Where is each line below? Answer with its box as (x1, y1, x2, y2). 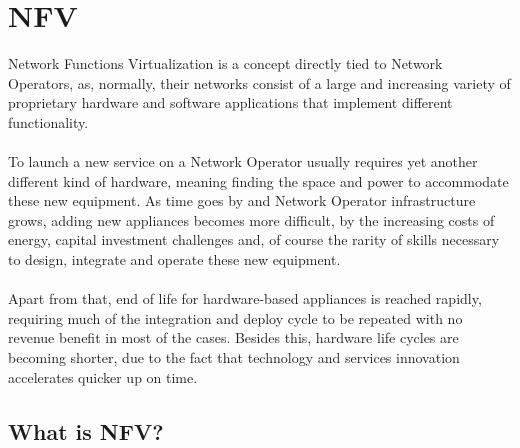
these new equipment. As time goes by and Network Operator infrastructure (8, 190, 476, 211)
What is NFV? (8, 415, 164, 446)
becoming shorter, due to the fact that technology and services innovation (8, 347, 460, 368)
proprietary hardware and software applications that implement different (8, 92, 453, 113)
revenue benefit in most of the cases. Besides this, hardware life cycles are (8, 327, 459, 348)
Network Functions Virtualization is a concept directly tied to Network (8, 53, 443, 74)
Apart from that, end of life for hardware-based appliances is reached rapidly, (8, 288, 482, 309)
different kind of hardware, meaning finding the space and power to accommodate (8, 170, 509, 191)
